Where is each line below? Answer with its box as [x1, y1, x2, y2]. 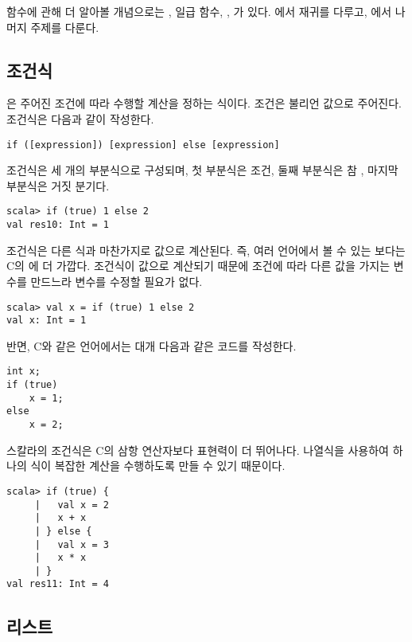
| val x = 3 [34, 538, 109, 550]
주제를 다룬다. [30, 18, 99, 35]
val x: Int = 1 [6, 315, 87, 327]
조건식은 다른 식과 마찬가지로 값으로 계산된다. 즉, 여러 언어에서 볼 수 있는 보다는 [6, 241, 406, 258]
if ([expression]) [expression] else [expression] [6, 139, 280, 151]
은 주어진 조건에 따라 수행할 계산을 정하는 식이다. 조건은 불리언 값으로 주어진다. [6, 95, 402, 112]
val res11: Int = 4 [6, 578, 109, 590]
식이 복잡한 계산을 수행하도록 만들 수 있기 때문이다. [30, 457, 286, 474]
